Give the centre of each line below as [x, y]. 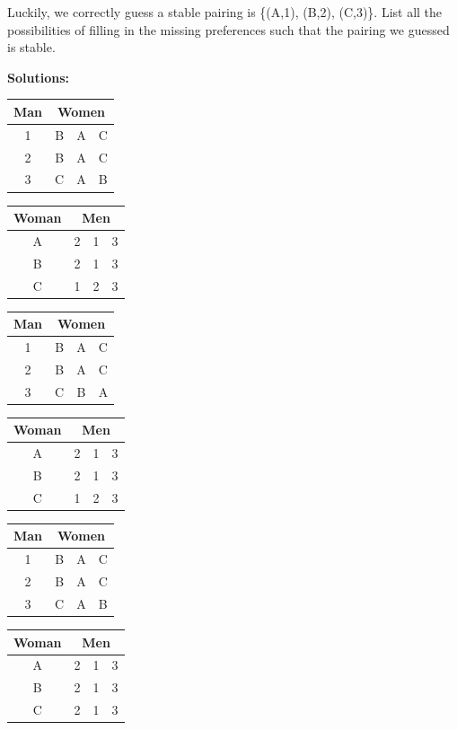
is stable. [31, 47]
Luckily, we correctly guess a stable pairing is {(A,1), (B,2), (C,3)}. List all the [225, 12]
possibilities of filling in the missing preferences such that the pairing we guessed [228, 29]
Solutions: [38, 77]
